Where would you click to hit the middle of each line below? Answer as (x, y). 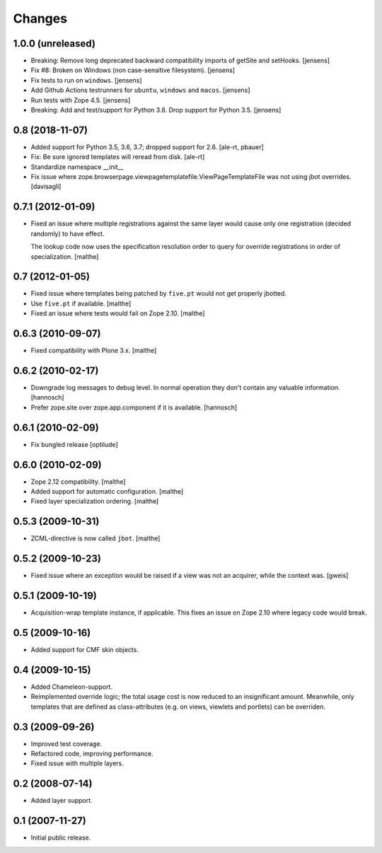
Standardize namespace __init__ (77, 167)
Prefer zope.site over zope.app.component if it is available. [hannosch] (134, 407)
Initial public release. (61, 837)
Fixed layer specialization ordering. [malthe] (95, 501)
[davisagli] (46, 187)
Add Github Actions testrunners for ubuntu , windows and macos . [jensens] (140, 90)
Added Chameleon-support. (72, 687)
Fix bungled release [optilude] (74, 444)
